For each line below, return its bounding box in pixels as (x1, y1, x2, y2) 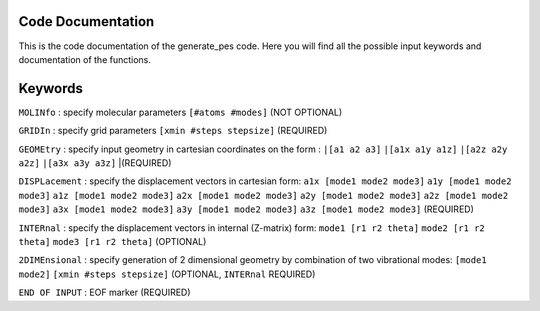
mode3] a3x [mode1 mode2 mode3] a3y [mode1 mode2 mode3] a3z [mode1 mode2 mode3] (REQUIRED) (18, 203, 475, 215)
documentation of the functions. (18, 53, 152, 65)
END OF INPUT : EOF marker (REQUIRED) (18, 286, 191, 299)
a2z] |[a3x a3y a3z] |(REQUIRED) (18, 156, 172, 169)
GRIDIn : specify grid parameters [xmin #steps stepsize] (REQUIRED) (18, 125, 328, 137)
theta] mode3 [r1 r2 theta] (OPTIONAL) (18, 235, 207, 247)
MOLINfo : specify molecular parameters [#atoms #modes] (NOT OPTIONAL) (18, 106, 343, 118)
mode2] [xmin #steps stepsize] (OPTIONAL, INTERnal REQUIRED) (18, 268, 316, 280)
